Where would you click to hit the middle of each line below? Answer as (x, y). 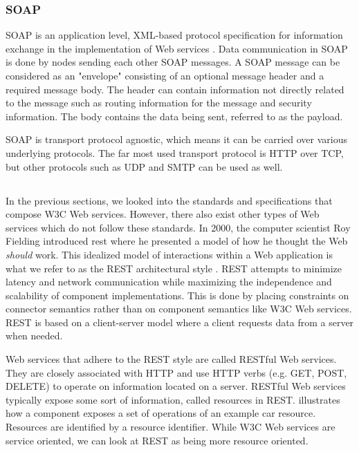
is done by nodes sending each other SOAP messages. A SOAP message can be (173, 62)
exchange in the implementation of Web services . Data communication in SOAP (177, 48)
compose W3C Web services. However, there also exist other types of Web (163, 214)
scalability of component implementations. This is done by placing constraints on (177, 295)
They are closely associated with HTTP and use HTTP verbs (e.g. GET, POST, (176, 372)
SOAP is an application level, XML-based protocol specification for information (174, 35)
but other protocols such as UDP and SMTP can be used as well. (144, 166)
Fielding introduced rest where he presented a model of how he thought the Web (177, 241)
